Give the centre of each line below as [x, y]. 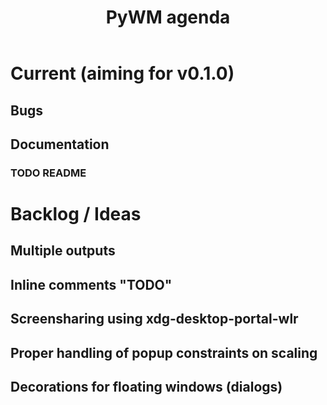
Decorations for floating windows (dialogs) [146, 387]
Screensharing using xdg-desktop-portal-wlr [154, 319]
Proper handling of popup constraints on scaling [164, 352]
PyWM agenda [168, 17]
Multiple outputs [63, 251]
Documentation [60, 144]
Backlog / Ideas [76, 214]
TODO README [48, 173]
